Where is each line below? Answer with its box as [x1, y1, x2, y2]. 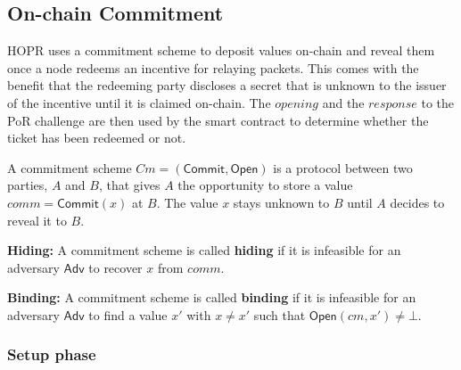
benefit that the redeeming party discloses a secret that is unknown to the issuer [7, 76, 447, 95]
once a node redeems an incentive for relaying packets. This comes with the [7, 58, 419, 77]
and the [322, 93, 365, 111]
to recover [88, 258, 143, 276]
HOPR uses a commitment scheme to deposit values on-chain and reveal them [7, 41, 435, 60]
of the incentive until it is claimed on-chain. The [7, 93, 271, 111]
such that [253, 305, 306, 324]
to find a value [88, 305, 168, 324]
